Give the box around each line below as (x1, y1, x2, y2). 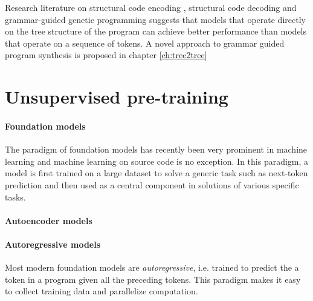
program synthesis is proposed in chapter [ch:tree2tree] (5, 48, 207, 61)
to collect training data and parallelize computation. (5, 285, 198, 297)
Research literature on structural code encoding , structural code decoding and (5, 1, 297, 13)
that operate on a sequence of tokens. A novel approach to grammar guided (5, 36, 285, 49)
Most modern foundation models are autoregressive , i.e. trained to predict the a (5, 261, 299, 274)
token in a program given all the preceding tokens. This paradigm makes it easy (5, 273, 301, 285)
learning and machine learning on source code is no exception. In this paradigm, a (5, 154, 309, 167)
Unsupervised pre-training (5, 84, 228, 109)
